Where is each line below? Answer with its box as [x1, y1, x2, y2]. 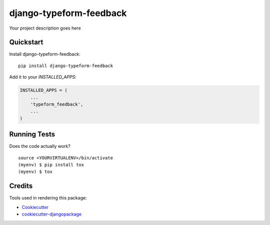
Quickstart [9, 38, 43, 47]
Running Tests [9, 130, 55, 139]
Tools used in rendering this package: [9, 195, 87, 201]
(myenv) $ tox [18, 169, 52, 175]
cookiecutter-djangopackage [21, 211, 82, 217]
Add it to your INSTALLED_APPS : [9, 74, 77, 80]
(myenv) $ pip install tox [18, 162, 84, 168]
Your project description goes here [9, 25, 81, 31]
